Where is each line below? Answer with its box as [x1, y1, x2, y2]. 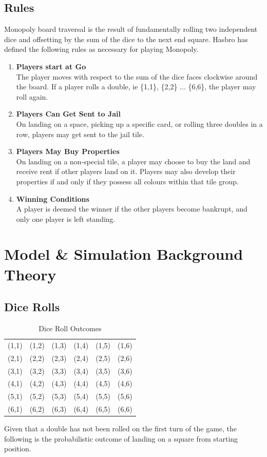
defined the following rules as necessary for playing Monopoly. [4, 44, 199, 54]
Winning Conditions [16, 193, 89, 204]
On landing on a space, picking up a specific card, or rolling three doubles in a [16, 118, 263, 129]
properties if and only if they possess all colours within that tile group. [16, 176, 239, 186]
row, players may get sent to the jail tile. [16, 128, 144, 139]
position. [4, 443, 31, 454]
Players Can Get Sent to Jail [16, 108, 121, 119]
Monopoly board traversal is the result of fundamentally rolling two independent [4, 24, 258, 34]
